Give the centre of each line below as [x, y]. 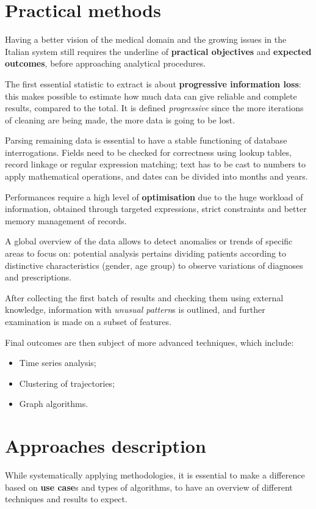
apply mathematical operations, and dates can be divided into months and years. [156, 176]
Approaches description [106, 446]
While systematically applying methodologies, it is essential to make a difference [155, 475]
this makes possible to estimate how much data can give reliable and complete [151, 96]
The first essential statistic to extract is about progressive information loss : [153, 83]
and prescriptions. [38, 277]
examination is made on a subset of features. [88, 321]
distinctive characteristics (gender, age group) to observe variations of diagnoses [154, 265]
